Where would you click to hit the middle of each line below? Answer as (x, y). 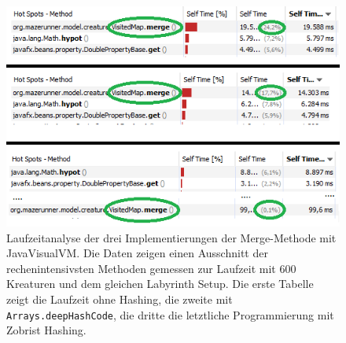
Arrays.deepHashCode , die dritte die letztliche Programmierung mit (170, 314)
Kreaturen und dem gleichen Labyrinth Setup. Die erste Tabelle (160, 284)
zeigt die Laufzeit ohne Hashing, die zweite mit (120, 299)
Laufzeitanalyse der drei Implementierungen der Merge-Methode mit (171, 237)
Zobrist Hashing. (46, 330)
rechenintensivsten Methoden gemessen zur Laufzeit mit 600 (151, 268)
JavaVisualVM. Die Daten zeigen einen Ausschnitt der (137, 253)
